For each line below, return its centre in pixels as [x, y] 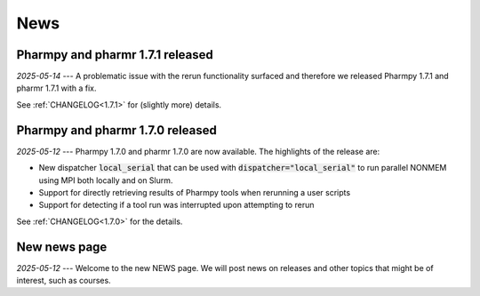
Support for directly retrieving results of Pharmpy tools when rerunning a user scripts [195, 192]
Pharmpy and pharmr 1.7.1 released [115, 55]
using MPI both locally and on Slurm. [106, 180]
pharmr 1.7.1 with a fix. [56, 88]
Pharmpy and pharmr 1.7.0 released [116, 130]
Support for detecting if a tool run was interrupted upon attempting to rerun [176, 205]
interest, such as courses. [64, 280]
